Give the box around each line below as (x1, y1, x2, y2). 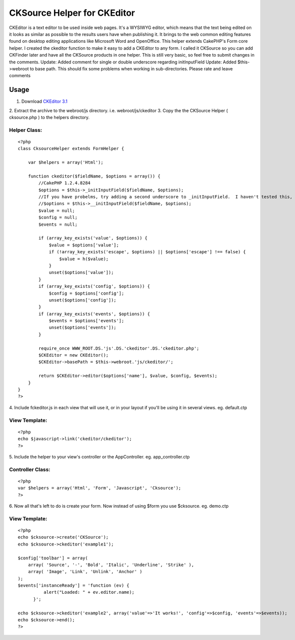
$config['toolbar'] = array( (18, 555, 88, 561)
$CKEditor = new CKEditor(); (38, 352, 109, 358)
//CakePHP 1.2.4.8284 (38, 180, 91, 186)
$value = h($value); (59, 256, 109, 262)
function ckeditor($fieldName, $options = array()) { (28, 173, 161, 179)
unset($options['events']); (49, 325, 117, 331)
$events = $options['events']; (49, 318, 124, 324)
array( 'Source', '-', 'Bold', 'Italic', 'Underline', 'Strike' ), (28, 562, 194, 568)
